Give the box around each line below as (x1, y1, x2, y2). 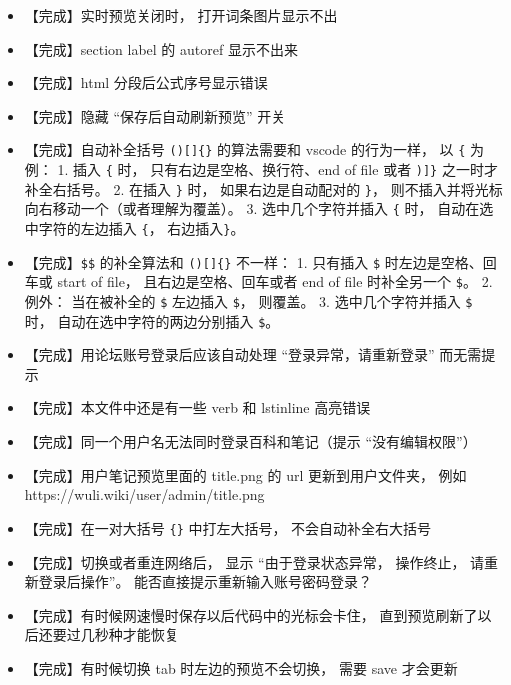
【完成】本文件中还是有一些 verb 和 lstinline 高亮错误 (24, 397, 371, 418)
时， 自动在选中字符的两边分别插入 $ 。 (24, 310, 280, 331)
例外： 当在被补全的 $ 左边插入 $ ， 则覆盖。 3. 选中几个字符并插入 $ (24, 290, 473, 311)
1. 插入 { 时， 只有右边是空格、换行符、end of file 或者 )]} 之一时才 (57, 159, 498, 180)
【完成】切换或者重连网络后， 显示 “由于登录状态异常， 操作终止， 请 (24, 551, 485, 572)
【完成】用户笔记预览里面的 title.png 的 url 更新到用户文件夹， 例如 (24, 464, 467, 485)
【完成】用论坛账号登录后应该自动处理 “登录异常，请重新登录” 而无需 (24, 344, 482, 365)
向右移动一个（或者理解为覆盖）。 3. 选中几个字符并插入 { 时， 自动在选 (24, 198, 494, 219)
